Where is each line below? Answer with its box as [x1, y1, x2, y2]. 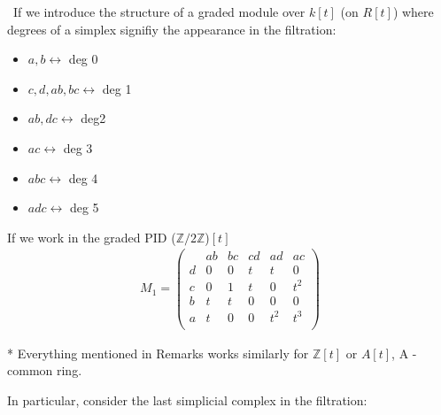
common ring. [7, 361, 82, 380]
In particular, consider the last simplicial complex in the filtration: [7, 390, 367, 409]
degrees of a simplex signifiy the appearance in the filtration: [7, 19, 337, 38]
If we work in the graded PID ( [7, 227, 176, 246]
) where [392, 3, 434, 20]
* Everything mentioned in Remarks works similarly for [7, 343, 309, 362]
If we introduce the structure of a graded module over [12, 3, 306, 20]
